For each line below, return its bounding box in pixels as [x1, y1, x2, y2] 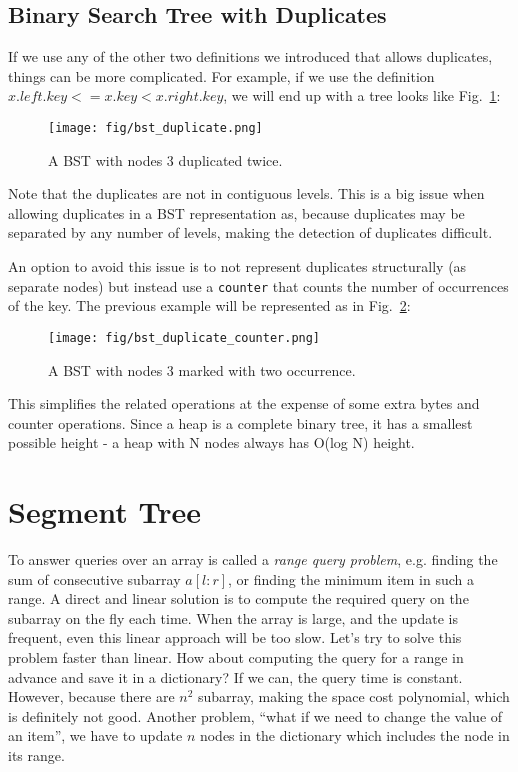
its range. [8, 744, 65, 765]
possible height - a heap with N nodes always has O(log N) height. [8, 432, 415, 453]
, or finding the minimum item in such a [228, 568, 474, 589]
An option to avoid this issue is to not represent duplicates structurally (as [8, 256, 467, 277]
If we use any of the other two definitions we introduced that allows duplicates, [8, 46, 493, 67]
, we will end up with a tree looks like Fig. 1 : [223, 85, 501, 106]
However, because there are [8, 686, 175, 707]
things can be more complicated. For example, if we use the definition [8, 65, 435, 86]
